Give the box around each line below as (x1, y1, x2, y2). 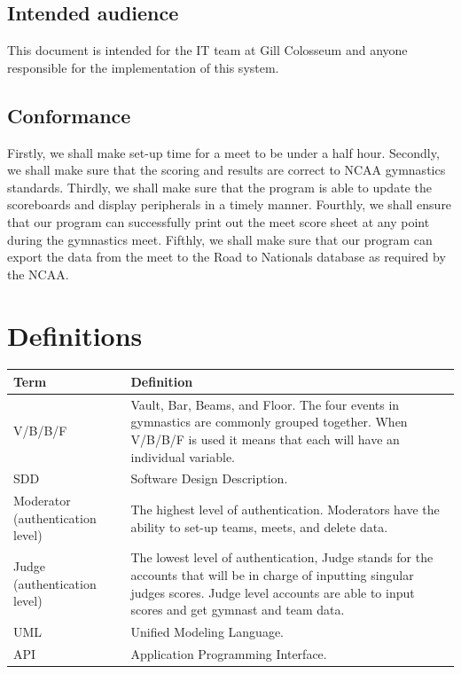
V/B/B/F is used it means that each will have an (130, 430, 400, 448)
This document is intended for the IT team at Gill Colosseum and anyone (7, 41, 408, 59)
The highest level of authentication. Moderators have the (130, 500, 440, 519)
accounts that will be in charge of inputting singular (130, 565, 414, 584)
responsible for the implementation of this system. (7, 58, 279, 76)
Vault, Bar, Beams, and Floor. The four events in (130, 395, 400, 413)
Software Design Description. (130, 469, 288, 488)
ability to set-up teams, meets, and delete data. (130, 517, 388, 536)
